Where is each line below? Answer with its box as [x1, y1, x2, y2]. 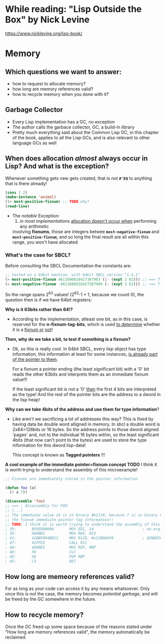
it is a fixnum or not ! [12, 326, 53, 332]
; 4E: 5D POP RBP [5, 554, 85, 559]
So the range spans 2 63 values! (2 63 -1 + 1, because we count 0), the [5, 290, 144, 297]
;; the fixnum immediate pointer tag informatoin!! [5, 517, 114, 522]
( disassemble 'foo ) [5, 499, 45, 504]
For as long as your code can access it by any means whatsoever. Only [5, 585, 150, 591]
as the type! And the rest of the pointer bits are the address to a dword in [12, 391, 161, 397]
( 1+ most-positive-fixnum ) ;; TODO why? [5, 199, 90, 204]
